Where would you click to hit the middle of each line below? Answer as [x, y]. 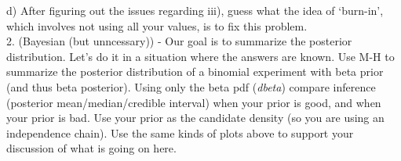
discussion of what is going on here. [91, 148]
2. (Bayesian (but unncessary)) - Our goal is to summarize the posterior [179, 41]
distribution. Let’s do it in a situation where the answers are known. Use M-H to [200, 56]
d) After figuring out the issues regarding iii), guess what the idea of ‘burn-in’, [195, 10]
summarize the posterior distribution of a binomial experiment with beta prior [195, 72]
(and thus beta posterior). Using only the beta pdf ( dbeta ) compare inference [191, 86]
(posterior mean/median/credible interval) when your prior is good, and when [194, 102]
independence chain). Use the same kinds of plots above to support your [180, 132]
